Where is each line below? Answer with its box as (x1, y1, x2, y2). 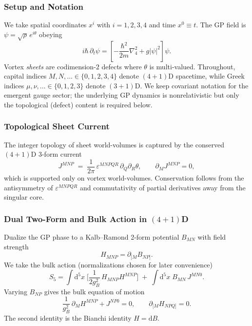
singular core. (4, 192, 44, 202)
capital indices (4, 71, 47, 81)
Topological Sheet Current (4, 120, 110, 132)
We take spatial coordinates (4, 20, 87, 30)
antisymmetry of (4, 182, 53, 192)
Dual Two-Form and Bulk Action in (4, 212, 147, 224)
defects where (101, 61, 142, 71)
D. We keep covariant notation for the (135, 80, 249, 90)
